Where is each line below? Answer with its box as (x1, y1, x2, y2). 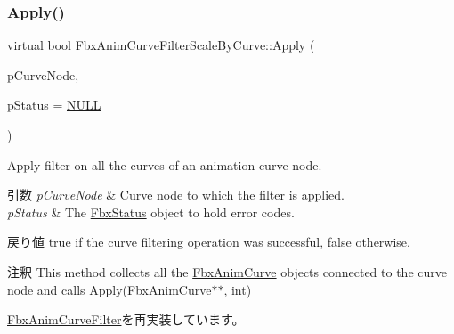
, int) (223, 280, 252, 298)
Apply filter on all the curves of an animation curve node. (7, 155, 322, 174)
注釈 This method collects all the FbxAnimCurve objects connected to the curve (7, 262, 447, 281)
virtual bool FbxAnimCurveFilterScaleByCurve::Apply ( (7, 36, 315, 54)
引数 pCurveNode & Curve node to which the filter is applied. (7, 185, 345, 204)
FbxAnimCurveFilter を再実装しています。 (7, 310, 245, 329)
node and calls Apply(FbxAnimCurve (7, 280, 212, 298)
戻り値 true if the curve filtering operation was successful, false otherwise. (7, 232, 410, 251)
